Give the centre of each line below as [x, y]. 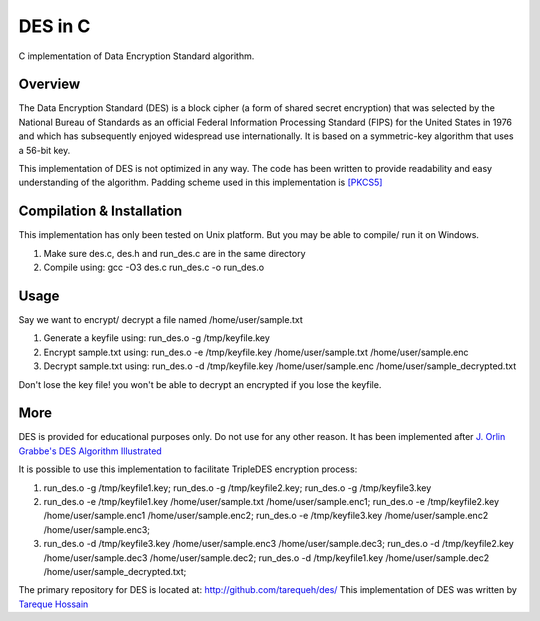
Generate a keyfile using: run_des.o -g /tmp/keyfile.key [156, 338]
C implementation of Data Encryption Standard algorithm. [136, 56]
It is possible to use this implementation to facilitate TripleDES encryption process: [188, 469]
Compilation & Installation [100, 211]
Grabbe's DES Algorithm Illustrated [90, 451]
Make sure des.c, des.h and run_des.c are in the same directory [174, 253]
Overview [49, 84]
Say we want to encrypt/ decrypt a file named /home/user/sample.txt [161, 319]
